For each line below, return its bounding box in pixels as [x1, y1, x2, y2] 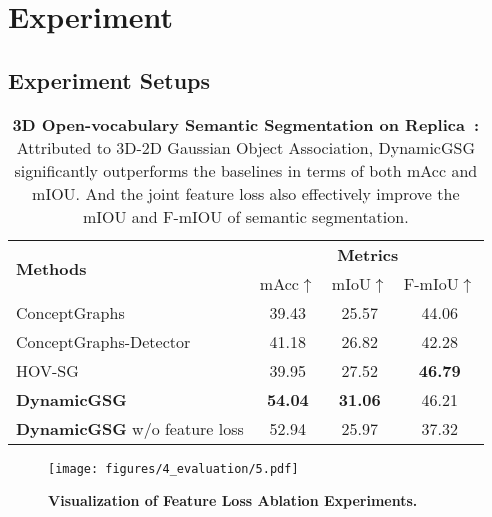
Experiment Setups [8, 64, 211, 95]
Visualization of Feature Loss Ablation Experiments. [48, 490, 418, 511]
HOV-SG [16, 358, 79, 382]
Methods [16, 257, 87, 281]
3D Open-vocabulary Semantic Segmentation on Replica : [12, 112, 480, 136]
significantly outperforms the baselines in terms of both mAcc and [14, 158, 478, 182]
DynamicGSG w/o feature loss [16, 416, 244, 440]
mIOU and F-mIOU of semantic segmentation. [82, 204, 409, 228]
